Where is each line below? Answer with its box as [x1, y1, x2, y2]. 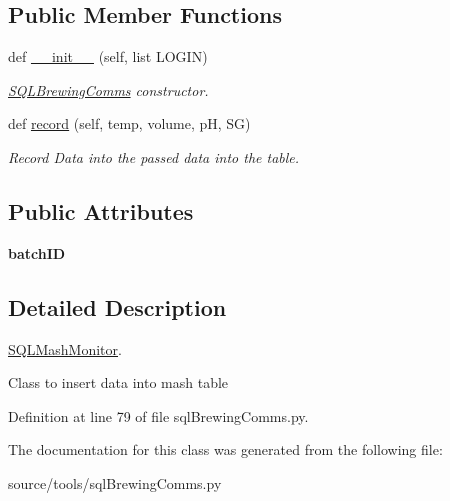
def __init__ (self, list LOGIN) [8, 46, 208, 67]
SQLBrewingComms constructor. [8, 79, 209, 100]
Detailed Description [8, 291, 227, 322]
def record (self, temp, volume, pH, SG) [8, 113, 251, 134]
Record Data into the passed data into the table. [8, 146, 300, 167]
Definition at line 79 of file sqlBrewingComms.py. [8, 405, 309, 426]
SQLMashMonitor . [8, 338, 122, 359]
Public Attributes [8, 195, 194, 226]
